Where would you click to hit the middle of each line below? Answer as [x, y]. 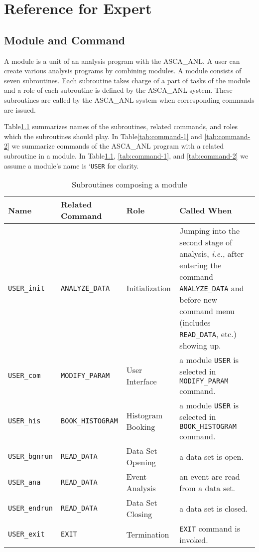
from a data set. [207, 488]
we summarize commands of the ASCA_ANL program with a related [118, 146]
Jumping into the [210, 231]
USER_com [24, 375]
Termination [148, 534]
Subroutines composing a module [129, 184]
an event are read [210, 477]
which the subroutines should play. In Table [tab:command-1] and [103, 136]
